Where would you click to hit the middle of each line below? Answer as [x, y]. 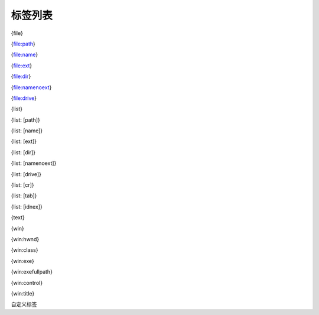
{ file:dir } [21, 76]
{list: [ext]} [24, 141]
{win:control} [27, 282]
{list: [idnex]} [27, 206]
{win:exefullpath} [32, 272]
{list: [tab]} [24, 196]
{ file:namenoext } [31, 87]
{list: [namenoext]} [34, 163]
